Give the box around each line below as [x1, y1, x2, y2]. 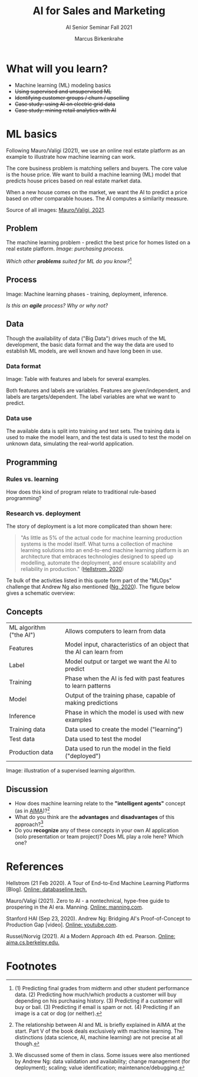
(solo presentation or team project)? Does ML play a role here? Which [14, 833, 184, 840]
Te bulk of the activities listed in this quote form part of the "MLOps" [6, 577, 172, 584]
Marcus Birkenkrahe [74, 35, 124, 42]
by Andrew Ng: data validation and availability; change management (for [14, 1058, 190, 1065]
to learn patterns [64, 682, 111, 690]
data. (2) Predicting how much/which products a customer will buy [14, 991, 177, 998]
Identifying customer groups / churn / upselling [14, 94, 130, 101]
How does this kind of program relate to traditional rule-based [6, 488, 156, 495]
